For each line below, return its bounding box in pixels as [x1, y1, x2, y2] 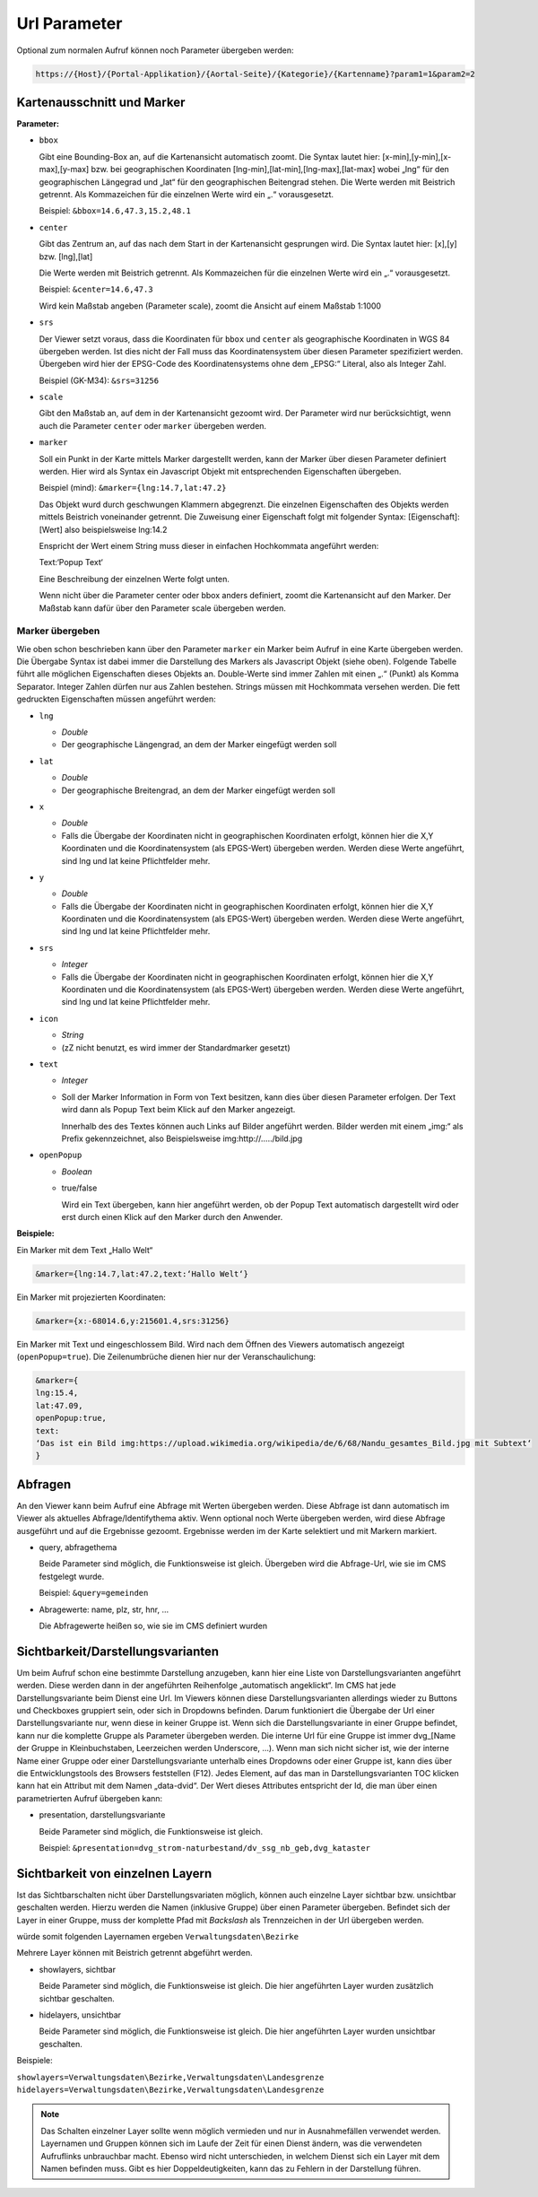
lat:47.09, [35, 1400, 83, 1410]
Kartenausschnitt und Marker [16, 94, 186, 109]
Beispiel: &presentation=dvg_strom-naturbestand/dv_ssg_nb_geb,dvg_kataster [39, 1842, 371, 1853]
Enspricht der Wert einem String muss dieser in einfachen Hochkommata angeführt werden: [39, 540, 379, 551]
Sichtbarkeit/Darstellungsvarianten [16, 1643, 220, 1659]
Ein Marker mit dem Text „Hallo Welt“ [16, 1244, 153, 1255]
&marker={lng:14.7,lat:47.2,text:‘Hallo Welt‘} [35, 1269, 248, 1278]
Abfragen [16, 1477, 72, 1492]
